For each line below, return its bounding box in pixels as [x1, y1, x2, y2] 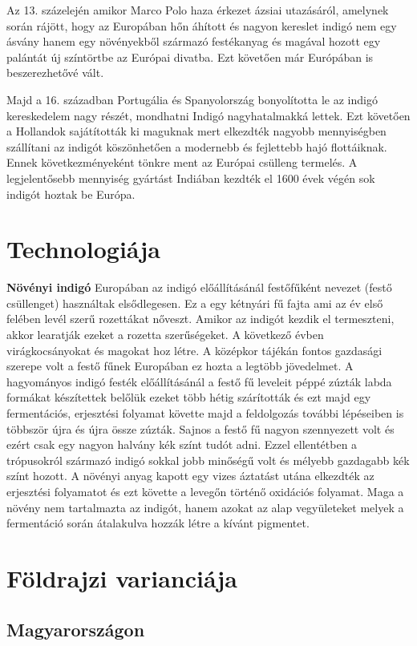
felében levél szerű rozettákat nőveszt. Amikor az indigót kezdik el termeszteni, [6, 310, 395, 327]
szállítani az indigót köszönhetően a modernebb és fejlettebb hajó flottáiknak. [6, 138, 387, 155]
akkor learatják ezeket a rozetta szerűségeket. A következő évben [6, 326, 324, 343]
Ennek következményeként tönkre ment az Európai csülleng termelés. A [6, 154, 358, 171]
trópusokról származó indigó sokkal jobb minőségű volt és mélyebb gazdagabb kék [6, 451, 410, 468]
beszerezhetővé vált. [6, 64, 104, 81]
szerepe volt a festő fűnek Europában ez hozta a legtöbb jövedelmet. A [6, 357, 354, 374]
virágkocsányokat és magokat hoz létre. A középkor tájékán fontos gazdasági [6, 341, 383, 358]
